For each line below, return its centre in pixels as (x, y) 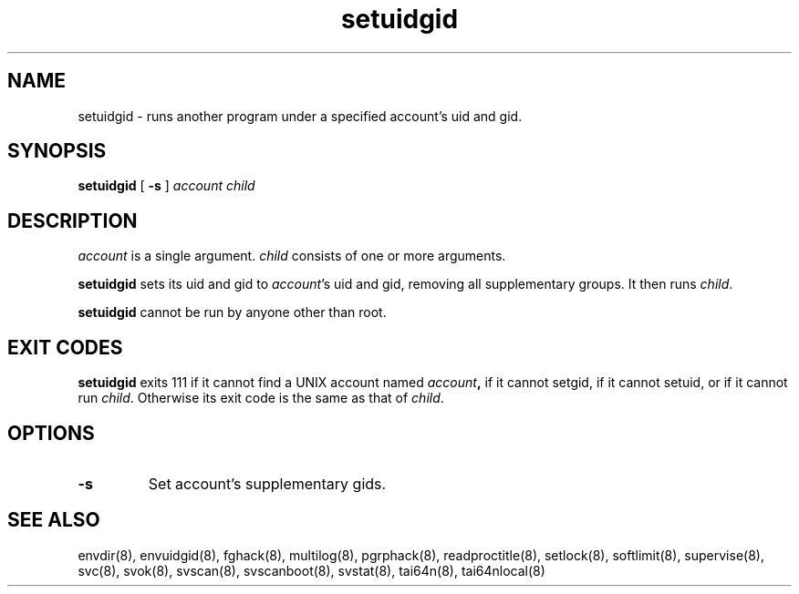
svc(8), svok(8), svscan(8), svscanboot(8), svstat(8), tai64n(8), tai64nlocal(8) (311, 570)
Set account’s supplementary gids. (267, 483)
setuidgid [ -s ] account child (166, 186)
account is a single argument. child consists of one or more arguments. (292, 256)
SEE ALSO (54, 520)
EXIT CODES (65, 347)
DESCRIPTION (73, 220)
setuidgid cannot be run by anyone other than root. (232, 312)
